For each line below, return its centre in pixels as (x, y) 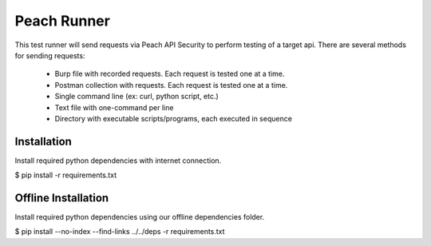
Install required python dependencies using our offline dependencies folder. (140, 217)
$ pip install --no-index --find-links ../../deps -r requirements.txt (120, 232)
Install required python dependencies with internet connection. (118, 161)
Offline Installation (62, 198)
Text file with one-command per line (114, 107)
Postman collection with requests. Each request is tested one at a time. (171, 85)
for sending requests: (50, 55)
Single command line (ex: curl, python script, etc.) (136, 97)
